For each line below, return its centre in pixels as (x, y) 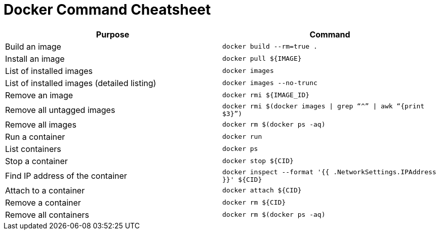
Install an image (35, 58)
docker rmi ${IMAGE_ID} (266, 95)
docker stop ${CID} (258, 161)
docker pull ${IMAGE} (262, 59)
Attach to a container (45, 190)
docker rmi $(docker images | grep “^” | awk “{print (324, 106)
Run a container (35, 136)
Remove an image (39, 95)
